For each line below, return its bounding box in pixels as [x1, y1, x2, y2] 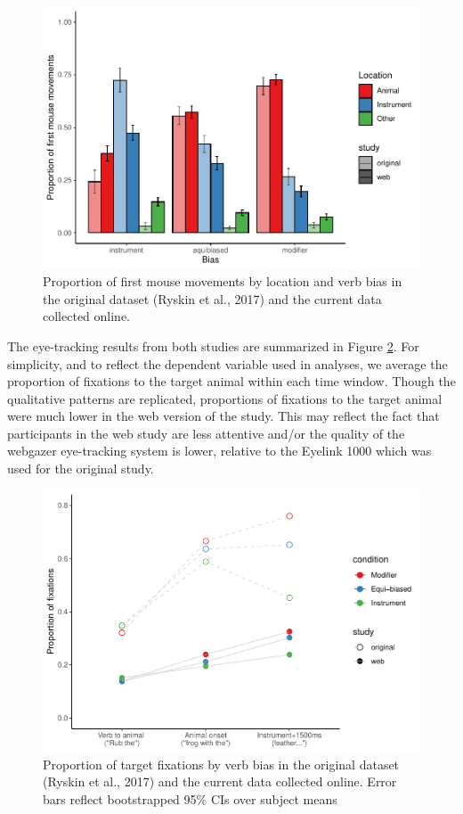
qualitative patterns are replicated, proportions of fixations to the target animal [7, 389, 443, 407]
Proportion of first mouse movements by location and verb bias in [43, 272, 402, 291]
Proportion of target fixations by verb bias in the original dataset [43, 754, 400, 773]
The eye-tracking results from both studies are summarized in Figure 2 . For [7, 336, 419, 355]
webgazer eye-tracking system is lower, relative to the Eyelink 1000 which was [7, 441, 432, 460]
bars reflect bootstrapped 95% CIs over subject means [43, 789, 337, 808]
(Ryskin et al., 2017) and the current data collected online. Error [43, 772, 397, 791]
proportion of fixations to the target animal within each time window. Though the [7, 372, 456, 391]
